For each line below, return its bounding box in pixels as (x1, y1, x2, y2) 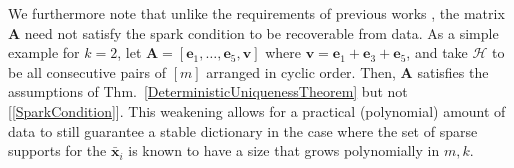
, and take (406, 42, 468, 63)
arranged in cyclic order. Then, (206, 61, 396, 82)
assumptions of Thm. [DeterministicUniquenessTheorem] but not (8, 81, 408, 102)
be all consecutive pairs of (8, 61, 167, 82)
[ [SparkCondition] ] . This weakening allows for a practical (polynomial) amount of (8, 100, 506, 121)
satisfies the (417, 61, 489, 82)
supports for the (8, 140, 107, 161)
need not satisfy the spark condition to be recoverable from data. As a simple (24, 22, 499, 43)
